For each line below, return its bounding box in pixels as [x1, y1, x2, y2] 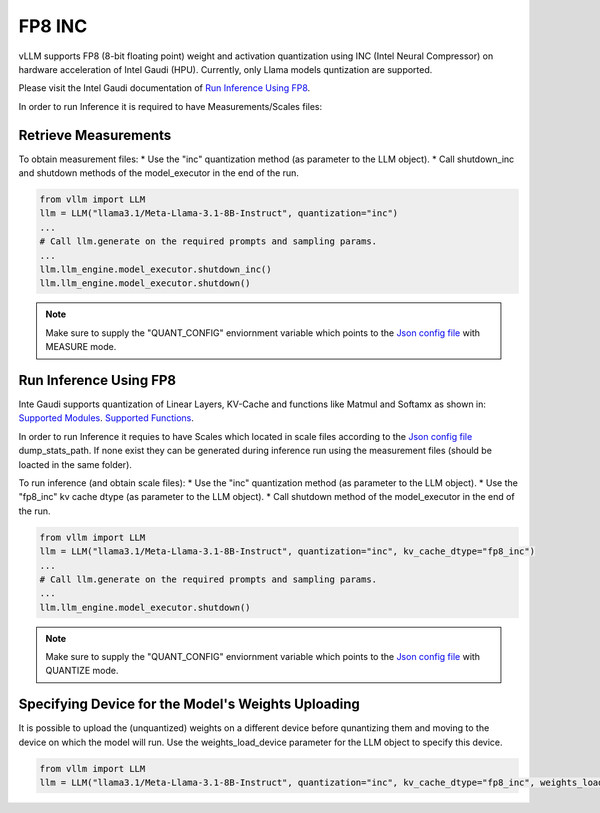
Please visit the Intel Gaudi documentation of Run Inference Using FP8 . [18, 82, 311, 94]
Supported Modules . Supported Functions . [18, 412, 195, 424]
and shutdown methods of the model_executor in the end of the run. [18, 167, 300, 179]
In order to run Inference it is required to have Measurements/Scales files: [18, 100, 323, 112]
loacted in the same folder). [18, 458, 132, 470]
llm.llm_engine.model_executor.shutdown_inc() [39, 263, 272, 275]
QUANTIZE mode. [45, 665, 119, 677]
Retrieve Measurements [18, 126, 172, 144]
